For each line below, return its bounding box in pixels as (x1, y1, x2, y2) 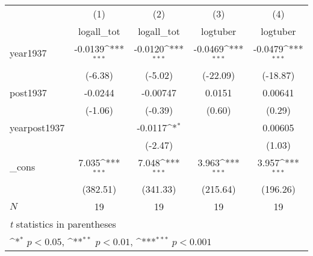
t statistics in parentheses (10, 216, 116, 231)
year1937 (10, 46, 47, 60)
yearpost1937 (10, 120, 65, 134)
